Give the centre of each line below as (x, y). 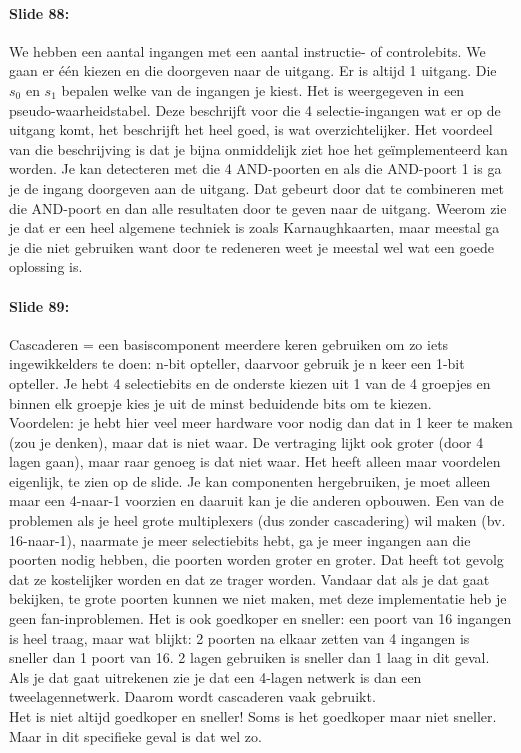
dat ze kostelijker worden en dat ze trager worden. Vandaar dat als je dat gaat (249, 578)
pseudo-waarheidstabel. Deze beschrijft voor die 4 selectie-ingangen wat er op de (255, 109)
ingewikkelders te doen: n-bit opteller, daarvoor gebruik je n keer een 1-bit (237, 363)
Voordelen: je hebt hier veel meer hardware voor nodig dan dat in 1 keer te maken (261, 422)
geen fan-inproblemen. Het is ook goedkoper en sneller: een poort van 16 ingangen (260, 618)
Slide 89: (39, 305)
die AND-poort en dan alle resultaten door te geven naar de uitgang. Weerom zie (258, 207)
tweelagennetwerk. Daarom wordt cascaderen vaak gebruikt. (192, 696)
